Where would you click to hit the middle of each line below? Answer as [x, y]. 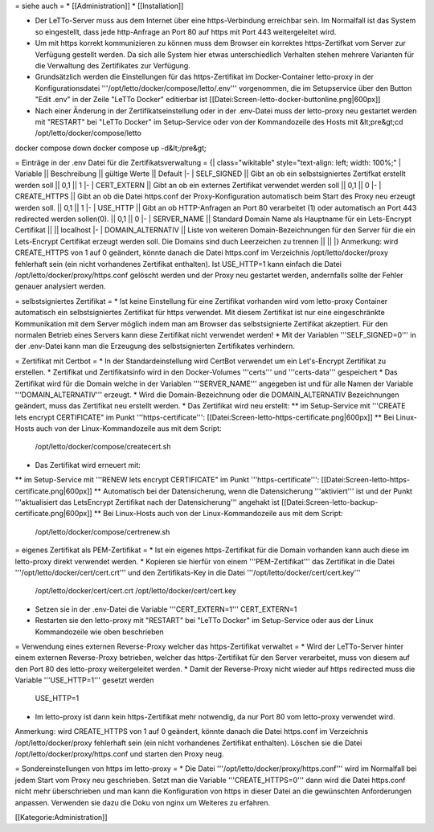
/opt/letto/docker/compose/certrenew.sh [102, 531]
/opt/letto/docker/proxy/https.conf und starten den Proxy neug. [119, 754]
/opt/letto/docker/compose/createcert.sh [103, 447]
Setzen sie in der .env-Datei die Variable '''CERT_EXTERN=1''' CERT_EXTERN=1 [166, 609]
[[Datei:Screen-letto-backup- [330, 502]
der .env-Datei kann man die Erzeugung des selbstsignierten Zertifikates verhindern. [155, 346]
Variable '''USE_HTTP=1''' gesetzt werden [84, 680]
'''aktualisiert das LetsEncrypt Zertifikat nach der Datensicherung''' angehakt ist [147, 502]
